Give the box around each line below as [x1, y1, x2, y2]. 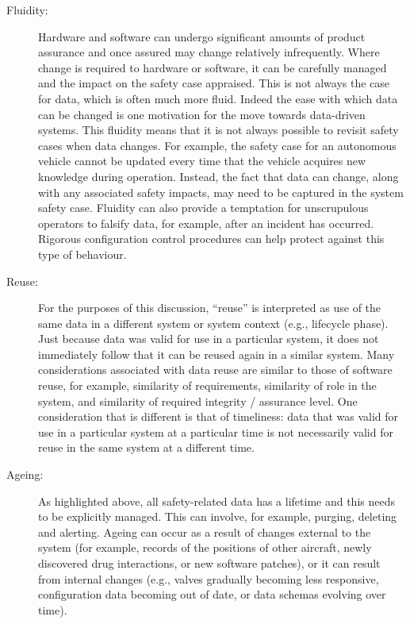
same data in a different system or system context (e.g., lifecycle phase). [38, 314, 389, 331]
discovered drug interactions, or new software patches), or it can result [38, 555, 381, 571]
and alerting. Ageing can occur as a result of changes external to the [38, 523, 371, 540]
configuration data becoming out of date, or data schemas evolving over [38, 586, 386, 603]
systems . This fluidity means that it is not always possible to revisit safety [38, 121, 399, 138]
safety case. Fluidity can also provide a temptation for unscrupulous [38, 199, 369, 216]
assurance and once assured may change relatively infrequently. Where [38, 44, 380, 60]
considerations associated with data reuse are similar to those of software [38, 361, 393, 378]
